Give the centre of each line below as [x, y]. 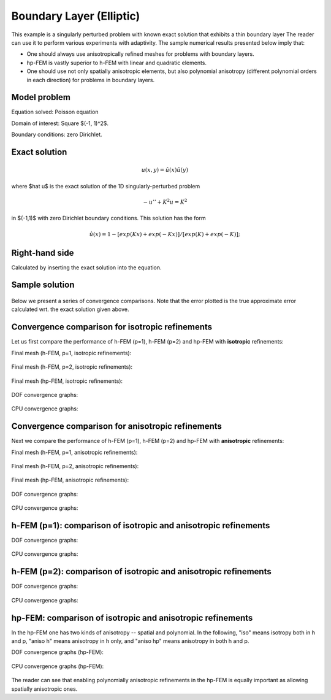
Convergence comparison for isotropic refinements [112, 327]
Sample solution [43, 285]
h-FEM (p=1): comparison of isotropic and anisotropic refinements [141, 525]
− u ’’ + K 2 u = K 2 [165, 202]
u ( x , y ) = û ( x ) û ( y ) [165, 170]
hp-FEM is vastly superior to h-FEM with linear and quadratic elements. [117, 63]
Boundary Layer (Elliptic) [76, 16]
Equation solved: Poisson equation [55, 112]
